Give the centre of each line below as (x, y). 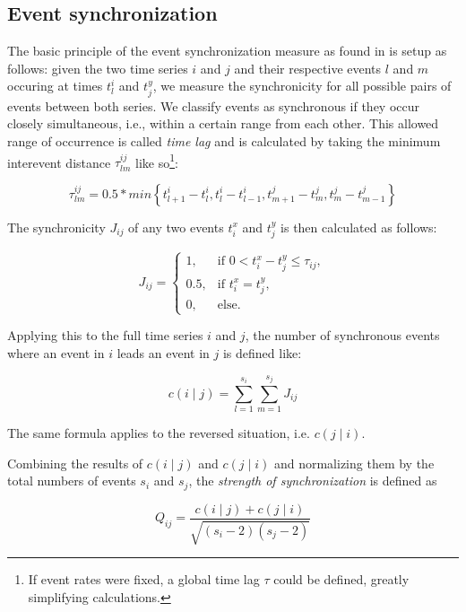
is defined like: (262, 352)
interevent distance (59, 162)
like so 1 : (156, 161)
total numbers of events (72, 481)
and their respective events (308, 68)
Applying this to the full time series (105, 335)
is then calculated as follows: (359, 227)
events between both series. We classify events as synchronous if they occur (214, 105)
